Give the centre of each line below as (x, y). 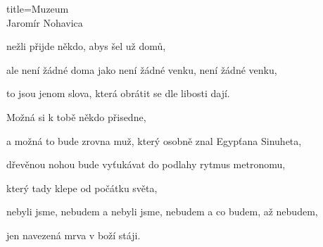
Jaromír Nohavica (45, 22)
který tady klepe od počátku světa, (82, 188)
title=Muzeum (38, 8)
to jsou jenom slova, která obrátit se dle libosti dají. (118, 93)
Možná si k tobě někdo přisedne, (76, 116)
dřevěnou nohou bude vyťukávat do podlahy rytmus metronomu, (146, 164)
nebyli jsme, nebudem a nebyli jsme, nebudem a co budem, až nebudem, (162, 211)
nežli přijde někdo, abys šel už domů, (86, 46)
